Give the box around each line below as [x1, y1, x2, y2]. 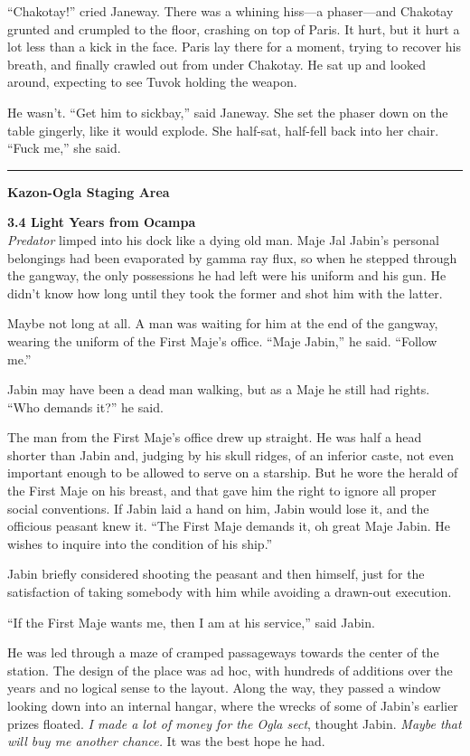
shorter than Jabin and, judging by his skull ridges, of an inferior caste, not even [7, 445, 454, 464]
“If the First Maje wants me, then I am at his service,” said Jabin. [7, 612, 375, 631]
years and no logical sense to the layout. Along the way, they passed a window [7, 678, 441, 697]
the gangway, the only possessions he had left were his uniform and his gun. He [7, 266, 446, 285]
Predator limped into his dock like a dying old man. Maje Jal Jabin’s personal [7, 230, 439, 249]
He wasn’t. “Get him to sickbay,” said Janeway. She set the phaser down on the [7, 102, 448, 121]
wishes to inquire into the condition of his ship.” [7, 534, 273, 553]
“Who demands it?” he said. [7, 397, 164, 416]
